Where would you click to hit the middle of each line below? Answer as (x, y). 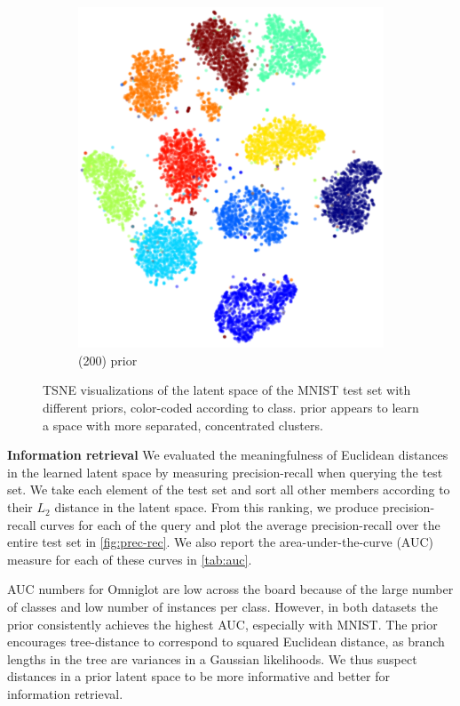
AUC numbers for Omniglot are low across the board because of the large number (230, 589)
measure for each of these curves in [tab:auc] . (130, 559)
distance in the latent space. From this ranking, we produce (216, 507)
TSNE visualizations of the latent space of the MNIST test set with (227, 390)
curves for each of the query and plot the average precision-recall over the (240, 524)
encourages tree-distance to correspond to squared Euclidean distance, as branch (226, 642)
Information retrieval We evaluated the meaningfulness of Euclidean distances (228, 455)
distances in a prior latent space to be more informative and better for (198, 676)
